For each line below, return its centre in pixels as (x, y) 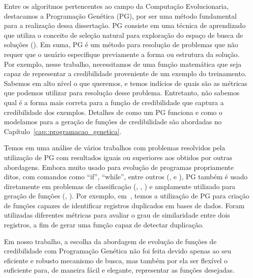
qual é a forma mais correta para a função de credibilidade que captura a (114, 102)
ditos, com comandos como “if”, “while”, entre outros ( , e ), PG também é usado (126, 177)
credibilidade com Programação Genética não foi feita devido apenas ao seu (118, 251)
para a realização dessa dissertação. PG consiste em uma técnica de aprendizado (125, 25)
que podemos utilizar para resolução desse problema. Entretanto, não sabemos (122, 93)
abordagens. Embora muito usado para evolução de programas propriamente (119, 167)
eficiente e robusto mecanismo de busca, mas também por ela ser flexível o (116, 260)
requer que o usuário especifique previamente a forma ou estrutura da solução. (122, 54)
